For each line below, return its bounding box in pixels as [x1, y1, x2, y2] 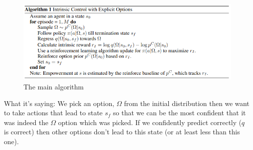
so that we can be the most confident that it [113, 107, 246, 118]
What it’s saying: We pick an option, [4, 98, 115, 108]
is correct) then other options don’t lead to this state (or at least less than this [4, 127, 240, 137]
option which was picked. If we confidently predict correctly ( [58, 117, 242, 127]
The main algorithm [23, 82, 84, 92]
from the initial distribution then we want [124, 98, 250, 108]
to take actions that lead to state [4, 107, 103, 118]
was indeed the [4, 117, 48, 127]
